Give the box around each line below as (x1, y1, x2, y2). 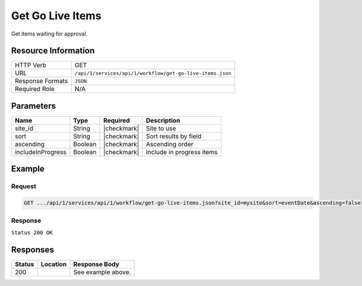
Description (145, 116, 180, 125)
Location (40, 260, 67, 268)
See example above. (73, 268, 132, 276)
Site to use (145, 124, 176, 132)
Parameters (11, 101, 56, 111)
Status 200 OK (11, 229, 53, 236)
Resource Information (11, 46, 95, 56)
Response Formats (14, 77, 68, 85)
